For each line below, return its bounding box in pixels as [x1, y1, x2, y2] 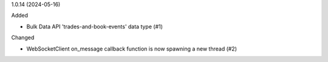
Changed [11, 34, 35, 42]
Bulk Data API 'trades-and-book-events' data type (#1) [26, 23, 163, 30]
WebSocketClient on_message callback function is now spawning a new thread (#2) [26, 45, 237, 52]
